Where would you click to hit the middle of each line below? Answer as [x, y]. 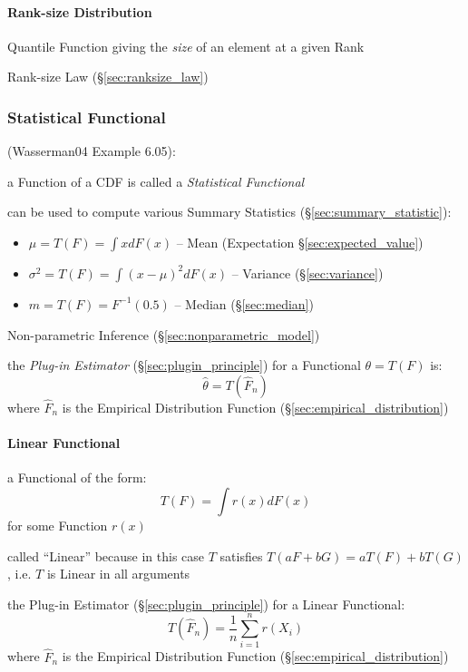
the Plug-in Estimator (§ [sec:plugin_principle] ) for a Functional [184, 365]
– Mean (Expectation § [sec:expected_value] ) [300, 242]
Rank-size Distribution [80, 11]
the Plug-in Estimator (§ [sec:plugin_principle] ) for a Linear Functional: [206, 604]
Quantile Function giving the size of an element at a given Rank [186, 46]
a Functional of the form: [77, 477]
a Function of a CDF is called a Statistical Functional [156, 181]
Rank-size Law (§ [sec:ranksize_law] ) [108, 77]
